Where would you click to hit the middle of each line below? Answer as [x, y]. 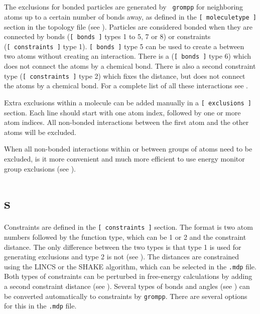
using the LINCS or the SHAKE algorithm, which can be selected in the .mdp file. [130, 266]
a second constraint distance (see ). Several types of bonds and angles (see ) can [127, 286]
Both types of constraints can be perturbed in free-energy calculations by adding [128, 276]
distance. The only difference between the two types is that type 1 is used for [123, 247]
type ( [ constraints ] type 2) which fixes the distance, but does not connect [125, 75]
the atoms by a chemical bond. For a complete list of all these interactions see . [126, 86]
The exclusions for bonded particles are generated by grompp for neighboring [124, 7]
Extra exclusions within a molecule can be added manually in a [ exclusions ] [128, 102]
